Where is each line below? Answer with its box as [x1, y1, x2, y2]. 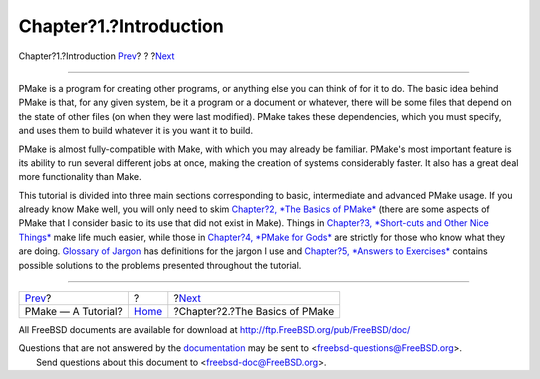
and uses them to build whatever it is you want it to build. [18, 125, 254, 137]
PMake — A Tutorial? [24, 305, 124, 319]
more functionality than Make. [18, 171, 142, 183]
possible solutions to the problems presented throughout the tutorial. [18, 259, 302, 271]
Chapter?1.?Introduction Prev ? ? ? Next [18, 50, 175, 62]
